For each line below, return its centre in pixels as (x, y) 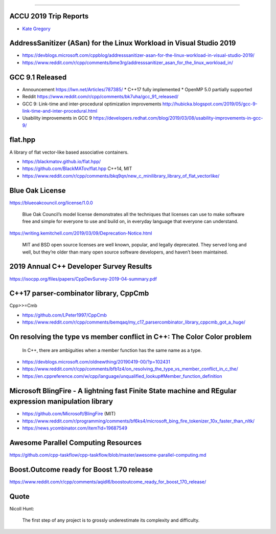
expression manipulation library (61, 402)
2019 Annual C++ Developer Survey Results (81, 266)
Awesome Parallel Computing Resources (76, 443)
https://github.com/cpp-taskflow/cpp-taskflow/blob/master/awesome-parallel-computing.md (108, 455)
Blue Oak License (38, 190)
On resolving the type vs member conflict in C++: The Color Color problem (131, 337)
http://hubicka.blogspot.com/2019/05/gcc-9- (210, 104)
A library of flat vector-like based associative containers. (69, 152)
